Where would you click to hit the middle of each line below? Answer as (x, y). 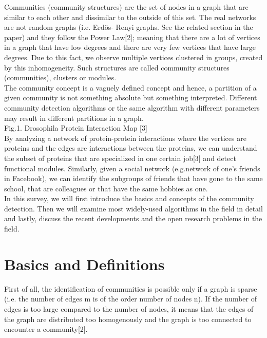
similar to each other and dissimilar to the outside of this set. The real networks (130, 17)
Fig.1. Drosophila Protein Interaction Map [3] (76, 128)
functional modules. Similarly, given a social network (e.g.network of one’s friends (132, 168)
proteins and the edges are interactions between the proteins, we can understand (131, 148)
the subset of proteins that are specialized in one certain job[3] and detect (120, 158)
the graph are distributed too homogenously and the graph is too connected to (128, 319)
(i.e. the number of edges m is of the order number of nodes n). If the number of (130, 299)
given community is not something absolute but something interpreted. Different (131, 97)
